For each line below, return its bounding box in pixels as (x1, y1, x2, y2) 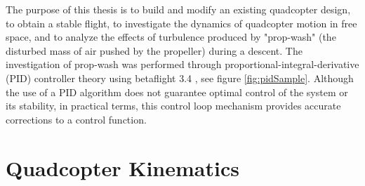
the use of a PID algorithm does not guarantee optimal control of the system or (6, 84, 348, 99)
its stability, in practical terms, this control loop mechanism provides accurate (6, 98, 341, 113)
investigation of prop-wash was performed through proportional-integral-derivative (6, 57, 359, 72)
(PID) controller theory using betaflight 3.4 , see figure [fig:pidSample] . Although (6, 70, 354, 85)
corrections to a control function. (6, 112, 147, 126)
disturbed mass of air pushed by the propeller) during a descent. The (6, 43, 303, 58)
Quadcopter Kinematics (6, 153, 239, 182)
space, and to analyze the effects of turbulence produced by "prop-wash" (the (6, 29, 336, 44)
